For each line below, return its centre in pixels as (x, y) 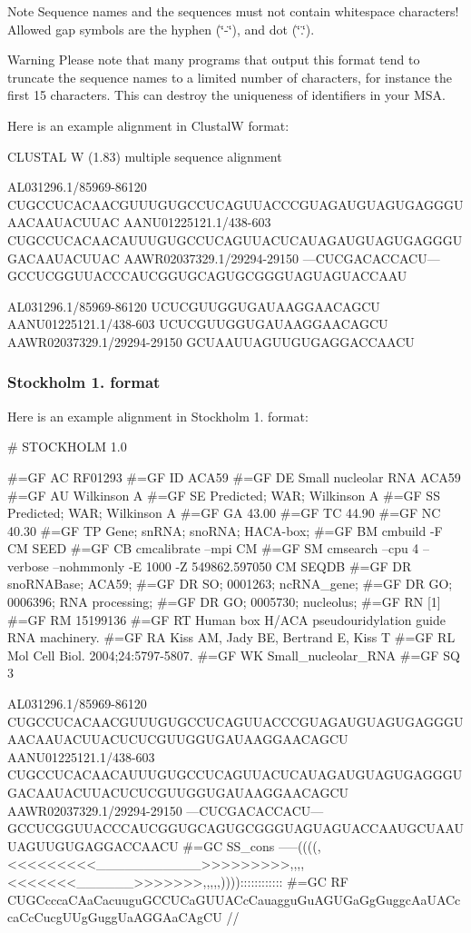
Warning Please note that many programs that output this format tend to (214, 60)
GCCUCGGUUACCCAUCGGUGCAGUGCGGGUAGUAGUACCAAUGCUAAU (236, 828)
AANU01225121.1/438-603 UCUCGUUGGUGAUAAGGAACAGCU (198, 324)
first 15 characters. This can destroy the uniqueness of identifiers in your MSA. (226, 95)
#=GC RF (318, 881)
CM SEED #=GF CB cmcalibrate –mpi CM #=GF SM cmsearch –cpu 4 (213, 548)
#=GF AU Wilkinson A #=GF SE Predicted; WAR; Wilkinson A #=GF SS (224, 495)
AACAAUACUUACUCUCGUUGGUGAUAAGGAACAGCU (178, 739)
